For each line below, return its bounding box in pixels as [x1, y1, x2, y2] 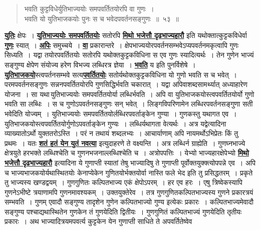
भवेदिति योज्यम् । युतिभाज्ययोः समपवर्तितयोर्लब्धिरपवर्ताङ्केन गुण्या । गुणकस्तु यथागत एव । [5, 108, 237, 118]
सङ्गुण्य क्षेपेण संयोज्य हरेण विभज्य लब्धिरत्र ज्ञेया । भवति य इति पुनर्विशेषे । [5, 59, 196, 69]
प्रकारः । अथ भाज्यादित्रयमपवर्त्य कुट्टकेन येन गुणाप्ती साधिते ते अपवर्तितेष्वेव [5, 216, 192, 226]
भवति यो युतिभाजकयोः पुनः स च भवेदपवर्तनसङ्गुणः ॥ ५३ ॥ [24, 13, 179, 23]
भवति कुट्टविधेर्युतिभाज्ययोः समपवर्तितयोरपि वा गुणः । [24, 3, 154, 13]
